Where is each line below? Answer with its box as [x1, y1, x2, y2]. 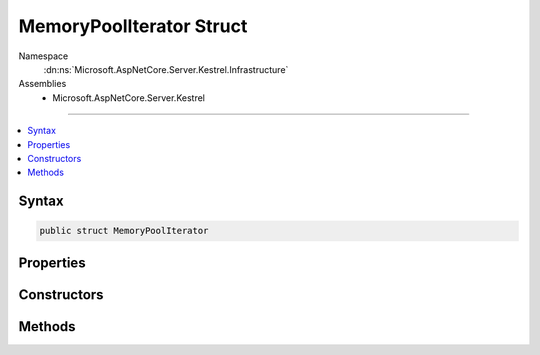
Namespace [18, 50, 69, 62]
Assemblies [18, 78, 67, 90]
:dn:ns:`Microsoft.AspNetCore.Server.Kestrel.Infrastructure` [43, 63, 289, 75]
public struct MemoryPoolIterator [39, 225, 209, 237]
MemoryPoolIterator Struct [18, 15, 248, 37]
